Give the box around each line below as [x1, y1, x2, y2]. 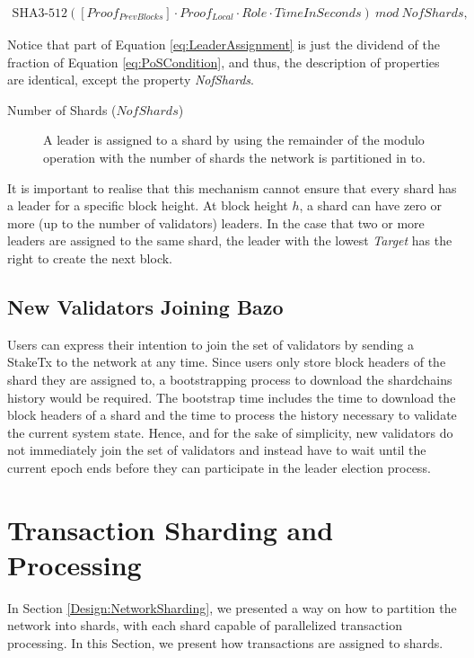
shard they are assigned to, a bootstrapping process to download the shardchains [7, 369, 452, 388]
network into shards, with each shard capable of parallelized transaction [7, 616, 402, 635]
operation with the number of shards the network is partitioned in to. [43, 148, 426, 166]
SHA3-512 [12, 7, 68, 21]
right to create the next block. [7, 248, 173, 267]
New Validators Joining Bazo [7, 292, 284, 320]
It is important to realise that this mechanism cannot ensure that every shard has [7, 178, 457, 197]
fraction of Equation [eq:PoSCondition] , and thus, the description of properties [7, 52, 440, 71]
